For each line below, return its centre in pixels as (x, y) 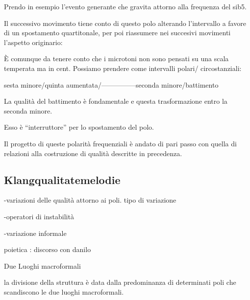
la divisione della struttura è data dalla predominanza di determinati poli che (120, 282)
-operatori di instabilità (39, 216)
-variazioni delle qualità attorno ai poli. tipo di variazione (90, 200)
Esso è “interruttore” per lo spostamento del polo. (79, 127)
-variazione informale (35, 233)
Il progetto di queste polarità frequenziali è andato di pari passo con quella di (120, 143)
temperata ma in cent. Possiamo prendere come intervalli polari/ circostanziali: (123, 68)
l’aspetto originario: (33, 42)
